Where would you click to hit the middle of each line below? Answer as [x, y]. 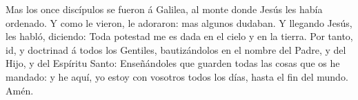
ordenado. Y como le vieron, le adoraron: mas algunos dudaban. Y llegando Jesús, [179, 22]
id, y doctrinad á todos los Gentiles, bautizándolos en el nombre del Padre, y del [176, 49]
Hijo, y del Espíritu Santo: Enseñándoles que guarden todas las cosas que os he [173, 63]
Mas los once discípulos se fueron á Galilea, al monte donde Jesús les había [164, 9]
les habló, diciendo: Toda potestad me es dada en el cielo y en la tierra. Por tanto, [179, 36]
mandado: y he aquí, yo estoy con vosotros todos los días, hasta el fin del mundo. [177, 76]
